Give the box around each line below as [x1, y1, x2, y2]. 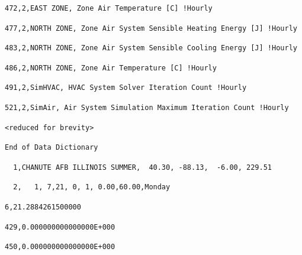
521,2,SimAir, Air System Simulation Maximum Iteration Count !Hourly [5, 103, 289, 112]
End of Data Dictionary [5, 143, 98, 152]
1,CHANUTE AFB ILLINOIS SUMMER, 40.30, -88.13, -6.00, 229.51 [13, 163, 272, 172]
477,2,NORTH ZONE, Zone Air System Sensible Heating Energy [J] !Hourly [5, 24, 297, 33]
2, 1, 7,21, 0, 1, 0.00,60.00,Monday [13, 183, 171, 192]
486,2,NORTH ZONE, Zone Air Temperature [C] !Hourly [5, 63, 217, 72]
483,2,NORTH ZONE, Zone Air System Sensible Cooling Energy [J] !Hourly [5, 44, 297, 53]
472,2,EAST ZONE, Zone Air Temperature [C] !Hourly [5, 4, 213, 12]
